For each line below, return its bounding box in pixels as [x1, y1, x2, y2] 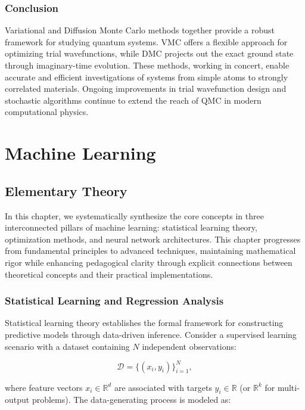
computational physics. [5, 105, 89, 118]
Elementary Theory [5, 181, 127, 200]
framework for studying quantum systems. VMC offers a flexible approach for [5, 35, 288, 48]
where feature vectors [5, 381, 83, 393]
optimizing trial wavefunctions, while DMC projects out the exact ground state [5, 47, 294, 60]
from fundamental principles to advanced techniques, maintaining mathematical [5, 244, 296, 257]
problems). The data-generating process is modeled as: [32, 393, 231, 406]
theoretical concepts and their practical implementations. [5, 268, 213, 280]
